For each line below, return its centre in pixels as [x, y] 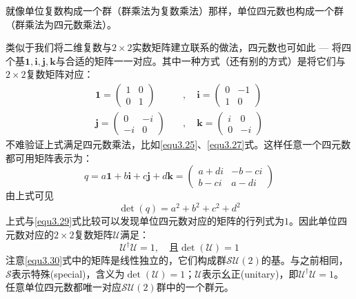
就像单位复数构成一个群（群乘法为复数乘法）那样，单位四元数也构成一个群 [175, 10]
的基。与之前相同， [305, 260]
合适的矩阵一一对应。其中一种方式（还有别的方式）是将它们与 [205, 60]
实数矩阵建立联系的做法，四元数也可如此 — [230, 47]
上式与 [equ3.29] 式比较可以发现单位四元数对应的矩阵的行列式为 [145, 221]
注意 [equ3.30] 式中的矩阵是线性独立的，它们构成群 [116, 260]
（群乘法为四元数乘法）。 [61, 24]
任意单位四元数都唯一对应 [63, 287]
